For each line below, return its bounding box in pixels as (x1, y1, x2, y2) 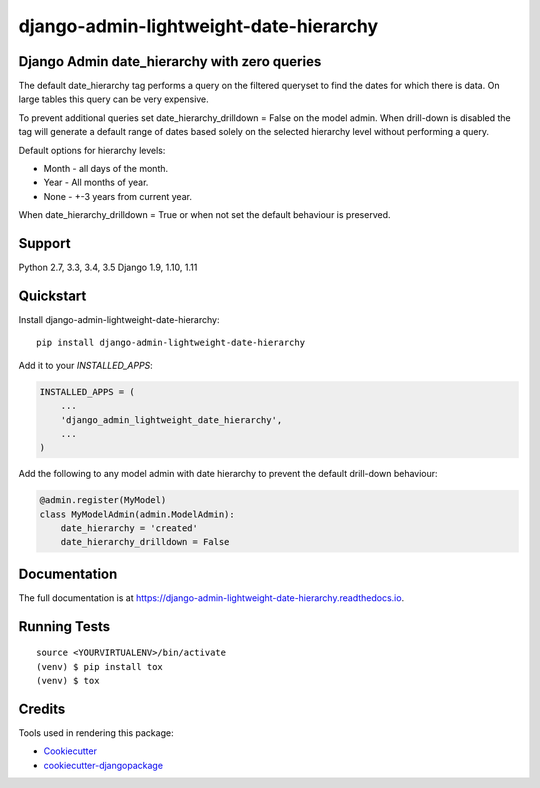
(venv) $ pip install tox (36, 661, 164, 672)
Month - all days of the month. (43, 163, 169, 175)
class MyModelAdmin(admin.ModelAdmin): (39, 508, 235, 520)
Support (18, 235, 71, 252)
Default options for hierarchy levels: (18, 144, 166, 156)
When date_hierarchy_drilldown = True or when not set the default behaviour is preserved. (18, 209, 391, 221)
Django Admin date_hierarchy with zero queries (18, 53, 322, 70)
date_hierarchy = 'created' (60, 523, 199, 534)
